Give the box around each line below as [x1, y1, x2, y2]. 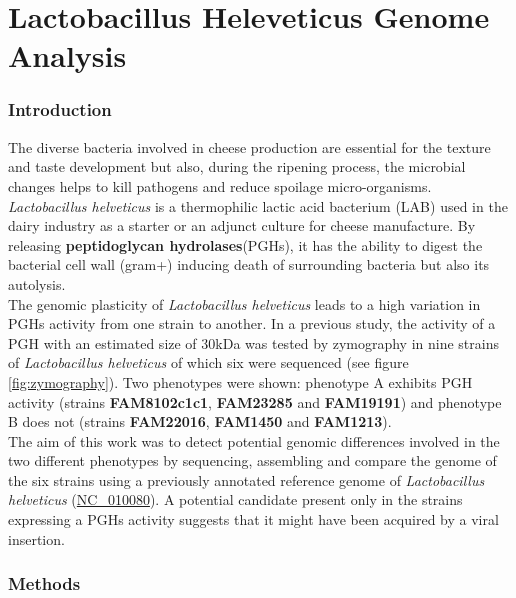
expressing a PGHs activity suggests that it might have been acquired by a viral [8, 509, 499, 530]
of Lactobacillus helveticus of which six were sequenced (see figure [8, 352, 409, 373]
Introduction [8, 97, 112, 122]
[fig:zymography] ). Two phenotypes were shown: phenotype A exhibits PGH [8, 371, 473, 392]
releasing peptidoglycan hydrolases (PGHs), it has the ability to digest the [8, 234, 483, 255]
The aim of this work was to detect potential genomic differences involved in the [8, 430, 500, 451]
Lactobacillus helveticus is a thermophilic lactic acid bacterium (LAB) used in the [8, 195, 508, 216]
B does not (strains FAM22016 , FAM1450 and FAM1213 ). [8, 411, 392, 432]
